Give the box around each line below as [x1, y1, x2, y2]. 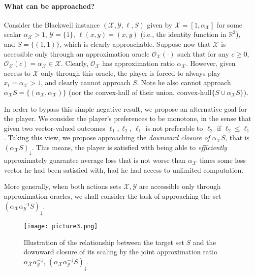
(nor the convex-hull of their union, [68, 87, 175, 97]
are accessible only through [139, 181, 221, 191]
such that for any [177, 48, 229, 59]
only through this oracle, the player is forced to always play [41, 67, 221, 78]
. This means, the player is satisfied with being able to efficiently [32, 142, 227, 152]
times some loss [199, 155, 246, 165]
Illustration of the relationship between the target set [24, 237, 184, 247]
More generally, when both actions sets [4, 181, 122, 191]
